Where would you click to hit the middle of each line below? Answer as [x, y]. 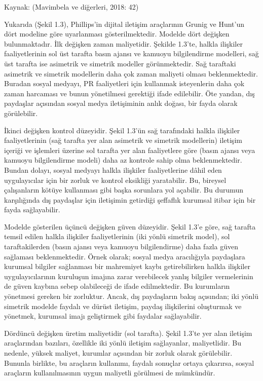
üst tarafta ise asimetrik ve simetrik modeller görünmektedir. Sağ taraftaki [120, 63]
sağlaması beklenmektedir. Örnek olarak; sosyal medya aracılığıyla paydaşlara [125, 256]
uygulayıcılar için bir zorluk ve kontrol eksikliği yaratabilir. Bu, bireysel [115, 180]
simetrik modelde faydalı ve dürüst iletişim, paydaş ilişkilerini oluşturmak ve [123, 306]
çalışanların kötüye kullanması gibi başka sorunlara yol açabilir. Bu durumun [124, 190]
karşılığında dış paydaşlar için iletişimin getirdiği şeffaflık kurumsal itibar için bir [130, 199]
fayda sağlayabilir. [32, 209]
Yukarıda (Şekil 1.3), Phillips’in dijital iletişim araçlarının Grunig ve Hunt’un [124, 24]
